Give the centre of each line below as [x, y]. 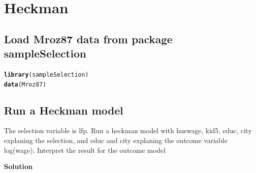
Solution [18, 166]
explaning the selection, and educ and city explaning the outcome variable [116, 140]
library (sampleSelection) [46, 74]
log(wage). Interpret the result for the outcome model [85, 150]
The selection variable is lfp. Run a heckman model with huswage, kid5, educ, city [128, 130]
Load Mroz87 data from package [88, 39]
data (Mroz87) [25, 84]
